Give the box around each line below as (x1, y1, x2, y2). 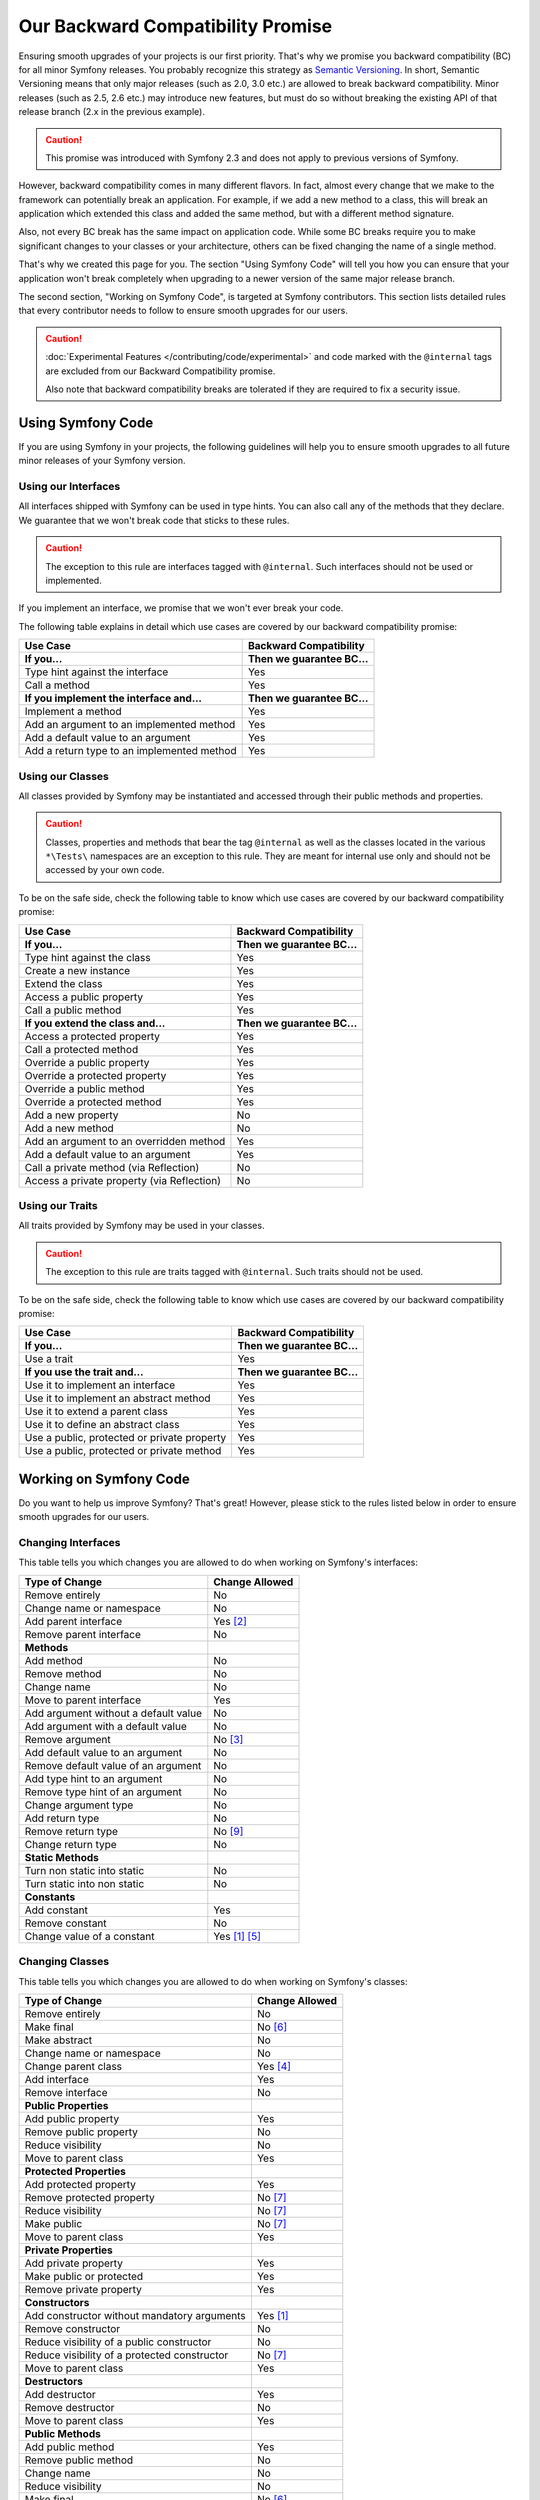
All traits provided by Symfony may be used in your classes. (18, 1220, 265, 1232)
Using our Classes (18, 769, 109, 783)
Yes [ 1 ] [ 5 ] (213, 1929, 262, 1943)
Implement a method (24, 705, 122, 719)
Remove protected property (24, 2190, 155, 2204)
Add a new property (24, 1108, 119, 1122)
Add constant (24, 1903, 89, 1917)
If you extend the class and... (24, 1016, 166, 1030)
